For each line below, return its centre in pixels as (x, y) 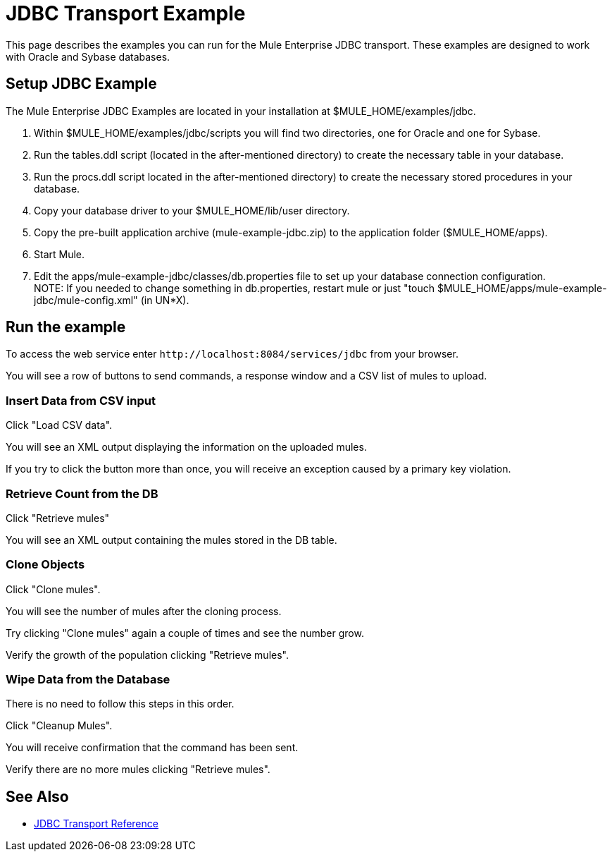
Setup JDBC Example (81, 84)
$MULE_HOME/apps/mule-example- (522, 288)
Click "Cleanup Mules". (59, 726)
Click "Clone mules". (53, 589)
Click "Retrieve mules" (58, 518)
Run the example (66, 327)
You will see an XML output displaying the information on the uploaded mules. (186, 447)
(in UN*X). (165, 300)
